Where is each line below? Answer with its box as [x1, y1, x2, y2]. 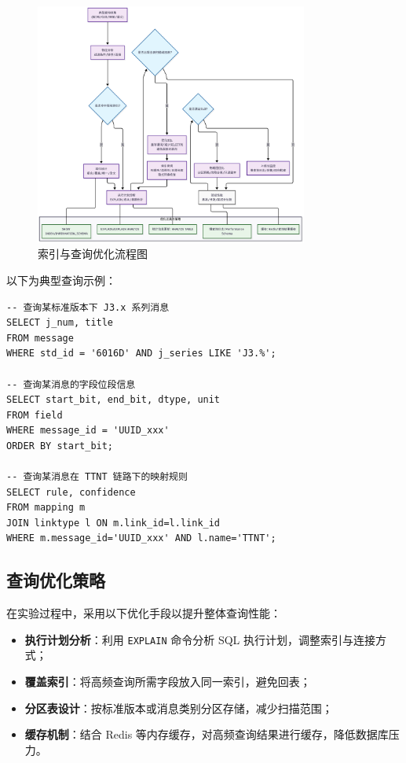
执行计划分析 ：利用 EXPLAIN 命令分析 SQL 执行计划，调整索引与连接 [24, 631, 376, 647]
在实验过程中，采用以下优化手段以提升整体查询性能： [6, 605, 281, 621]
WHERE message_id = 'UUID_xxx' [6, 425, 170, 437]
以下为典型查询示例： [6, 271, 116, 288]
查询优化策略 [6, 568, 105, 592]
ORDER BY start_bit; [6, 440, 114, 452]
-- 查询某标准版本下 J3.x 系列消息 [6, 301, 170, 313]
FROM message [6, 332, 74, 344]
